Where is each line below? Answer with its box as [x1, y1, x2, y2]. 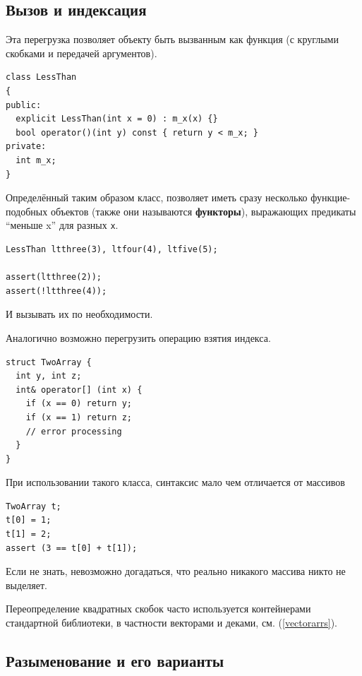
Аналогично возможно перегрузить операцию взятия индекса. [6, 330, 271, 345]
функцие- [310, 190, 351, 205]
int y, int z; [16, 371, 82, 381]
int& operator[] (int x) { [16, 384, 143, 395]
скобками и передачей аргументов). [6, 45, 157, 60]
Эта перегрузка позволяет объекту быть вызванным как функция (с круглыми [6, 32, 339, 47]
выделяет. [6, 577, 48, 592]
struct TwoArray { [6, 357, 92, 367]
